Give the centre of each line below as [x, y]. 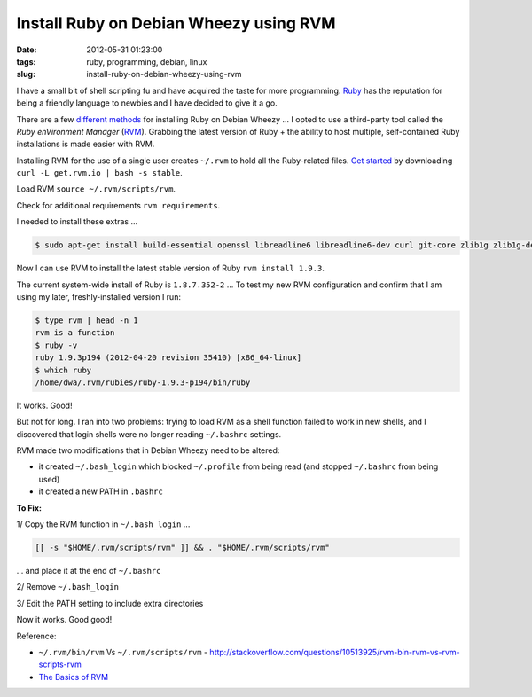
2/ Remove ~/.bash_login [68, 587]
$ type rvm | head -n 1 [87, 320]
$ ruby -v [56, 345]
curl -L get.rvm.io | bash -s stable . [100, 173]
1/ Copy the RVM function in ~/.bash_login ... [103, 524]
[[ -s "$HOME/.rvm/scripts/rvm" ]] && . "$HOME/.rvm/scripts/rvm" [182, 548]
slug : [26, 74]
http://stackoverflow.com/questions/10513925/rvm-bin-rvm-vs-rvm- [335, 652]
